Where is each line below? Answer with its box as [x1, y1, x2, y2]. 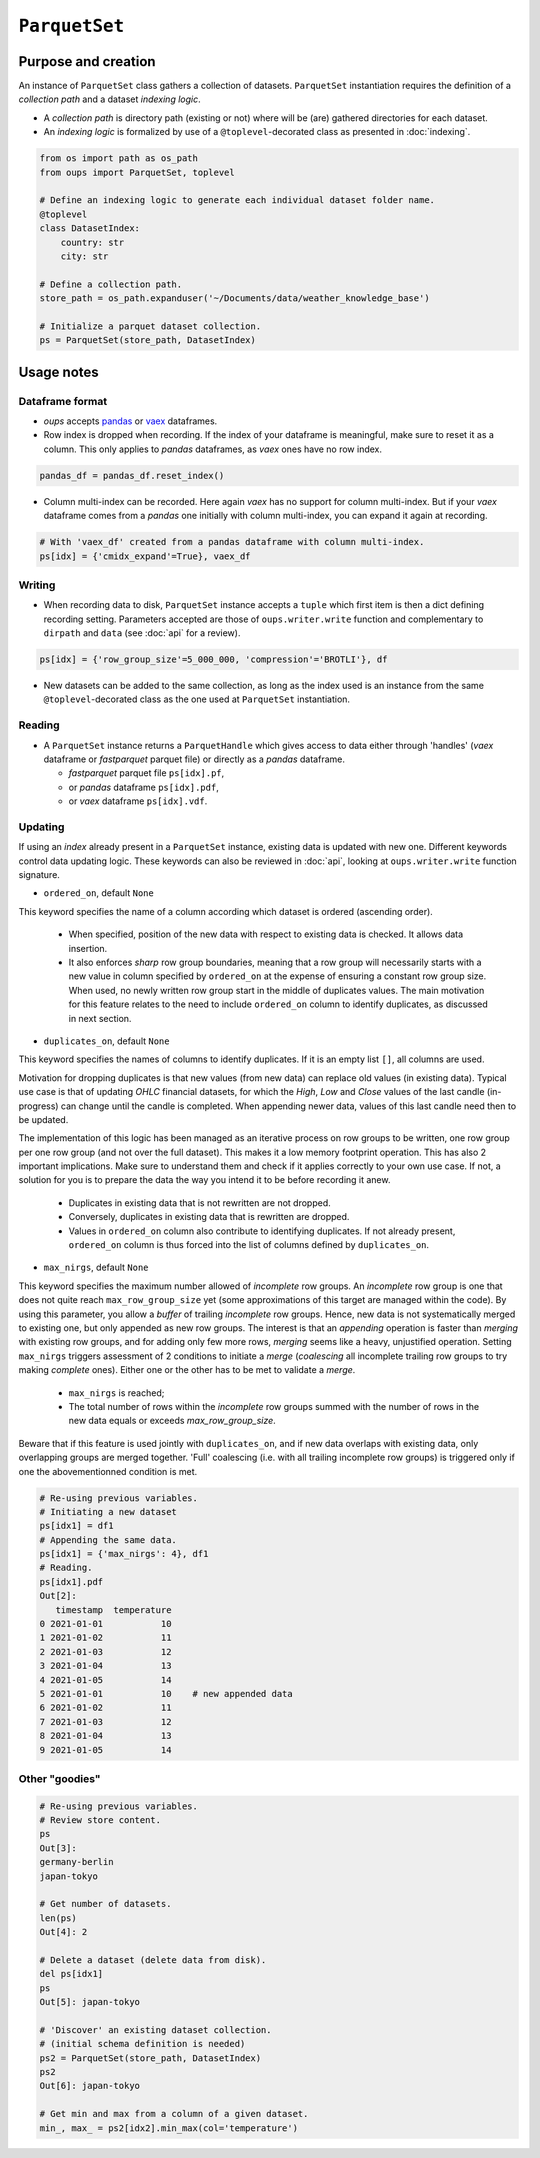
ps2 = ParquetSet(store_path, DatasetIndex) [39, 2052, 262, 2064]
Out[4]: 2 [39, 1926, 88, 1938]
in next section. [68, 1012, 132, 1024]
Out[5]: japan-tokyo [39, 1996, 140, 2008]
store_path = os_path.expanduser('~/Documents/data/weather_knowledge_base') [39, 293, 430, 304]
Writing [18, 578, 56, 592]
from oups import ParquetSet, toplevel [39, 166, 235, 178]
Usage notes [18, 363, 99, 380]
